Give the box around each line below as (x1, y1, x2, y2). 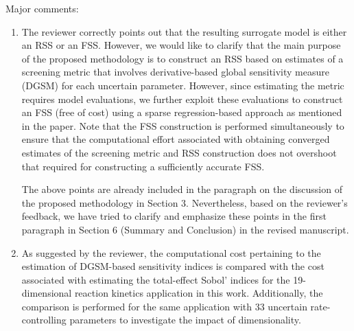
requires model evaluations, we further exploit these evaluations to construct (21, 91, 343, 106)
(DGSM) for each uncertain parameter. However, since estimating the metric (21, 78, 344, 92)
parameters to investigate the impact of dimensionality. (69, 312, 301, 327)
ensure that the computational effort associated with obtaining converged (21, 132, 330, 146)
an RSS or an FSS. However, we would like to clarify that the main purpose (21, 38, 341, 52)
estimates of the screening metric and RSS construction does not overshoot (21, 145, 337, 159)
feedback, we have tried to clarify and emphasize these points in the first (21, 209, 327, 223)
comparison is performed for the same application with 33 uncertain (21, 299, 307, 313)
